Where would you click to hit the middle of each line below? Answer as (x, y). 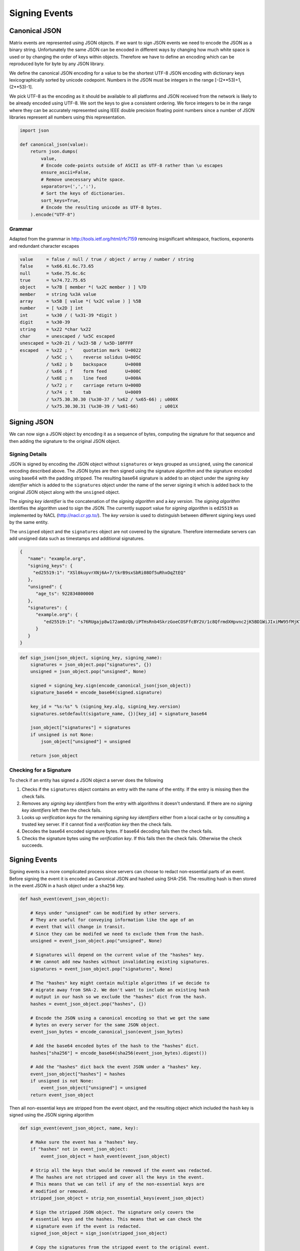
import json (34, 130)
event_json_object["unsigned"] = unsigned (94, 1088)
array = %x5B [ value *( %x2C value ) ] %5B (80, 301)
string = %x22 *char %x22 (55, 329)
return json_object (54, 756)
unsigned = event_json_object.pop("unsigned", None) (96, 941)
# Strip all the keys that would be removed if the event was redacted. (121, 1170)
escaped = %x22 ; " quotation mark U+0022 (80, 350)
